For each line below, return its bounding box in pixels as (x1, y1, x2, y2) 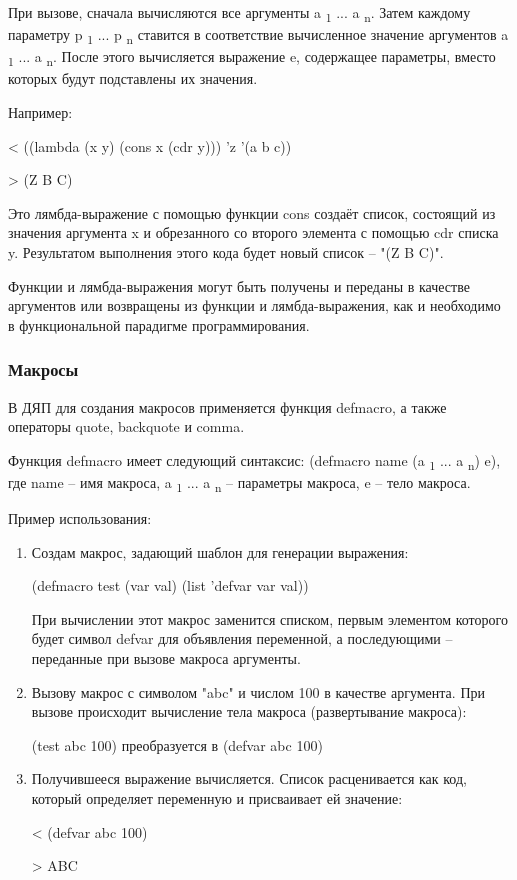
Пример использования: (8, 507, 152, 528)
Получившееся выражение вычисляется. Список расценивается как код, (31, 768, 467, 789)
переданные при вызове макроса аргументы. (31, 647, 301, 668)
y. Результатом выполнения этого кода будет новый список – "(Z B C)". (8, 241, 444, 262)
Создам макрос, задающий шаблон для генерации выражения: (31, 541, 409, 562)
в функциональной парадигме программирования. (8, 314, 310, 335)
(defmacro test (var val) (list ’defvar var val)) (31, 575, 309, 596)
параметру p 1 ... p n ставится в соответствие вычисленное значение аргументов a (8, 24, 509, 47)
